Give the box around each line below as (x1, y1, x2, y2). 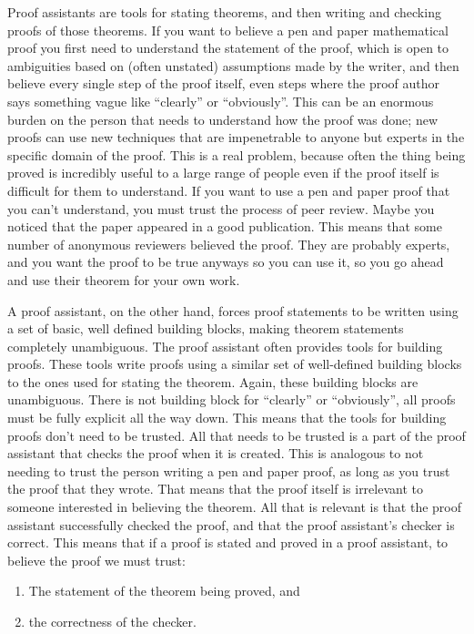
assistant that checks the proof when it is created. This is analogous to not (7, 444, 424, 463)
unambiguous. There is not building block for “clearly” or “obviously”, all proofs (7, 390, 456, 409)
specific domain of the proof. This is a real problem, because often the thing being (7, 145, 466, 164)
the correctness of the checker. (28, 612, 197, 630)
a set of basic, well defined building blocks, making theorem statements (7, 319, 404, 338)
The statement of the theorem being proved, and (28, 581, 300, 600)
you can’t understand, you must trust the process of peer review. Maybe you (7, 199, 435, 218)
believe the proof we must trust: (7, 550, 186, 569)
